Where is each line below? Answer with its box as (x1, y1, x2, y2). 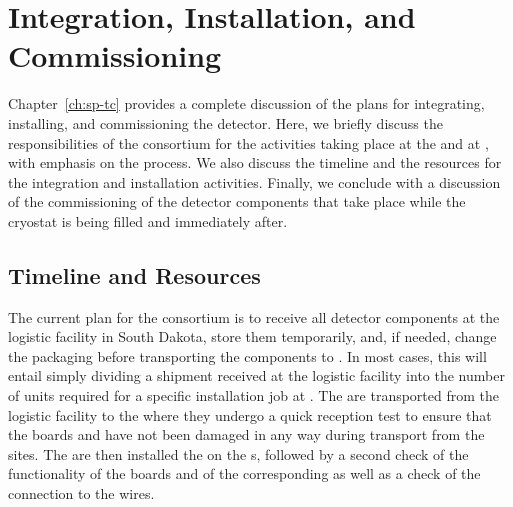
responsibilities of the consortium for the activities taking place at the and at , (8, 132, 489, 153)
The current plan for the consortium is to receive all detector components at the (8, 306, 500, 327)
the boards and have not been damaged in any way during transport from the (8, 424, 485, 445)
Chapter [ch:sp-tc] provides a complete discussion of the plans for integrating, (8, 93, 485, 114)
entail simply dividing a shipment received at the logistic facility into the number (8, 365, 505, 386)
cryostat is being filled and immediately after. (8, 210, 288, 231)
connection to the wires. (8, 483, 155, 504)
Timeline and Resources (8, 259, 261, 290)
